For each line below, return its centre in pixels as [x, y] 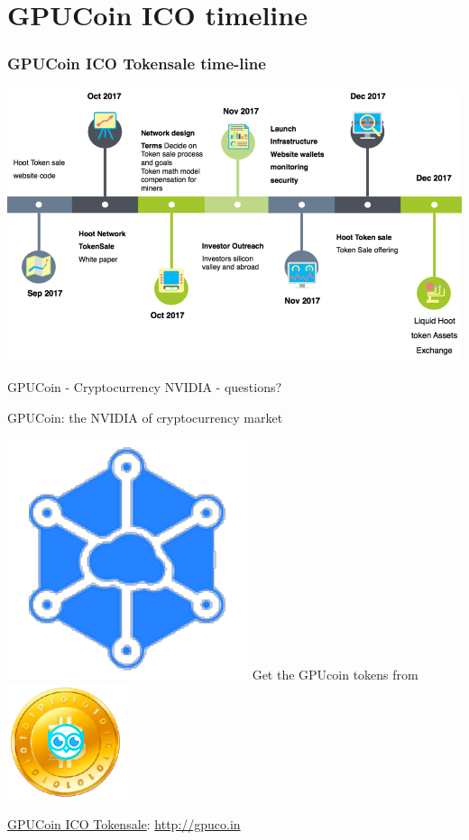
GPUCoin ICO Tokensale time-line [137, 64]
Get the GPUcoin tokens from [335, 675]
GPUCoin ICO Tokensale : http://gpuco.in [124, 824]
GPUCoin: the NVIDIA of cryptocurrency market [145, 417]
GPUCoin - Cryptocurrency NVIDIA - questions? [145, 387]
